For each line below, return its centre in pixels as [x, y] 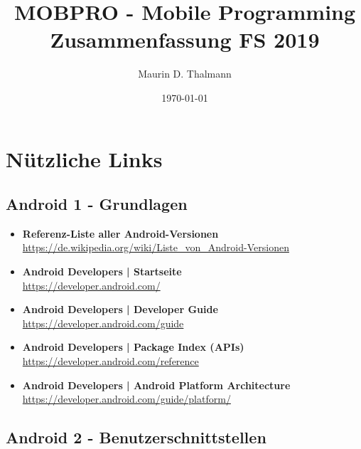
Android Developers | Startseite [102, 271]
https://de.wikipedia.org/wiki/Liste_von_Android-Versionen [156, 247]
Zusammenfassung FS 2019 [185, 39]
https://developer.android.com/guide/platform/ [126, 399]
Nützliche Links [84, 158]
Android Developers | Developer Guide [120, 309]
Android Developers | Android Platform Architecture [156, 385]
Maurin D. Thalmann [185, 74]
